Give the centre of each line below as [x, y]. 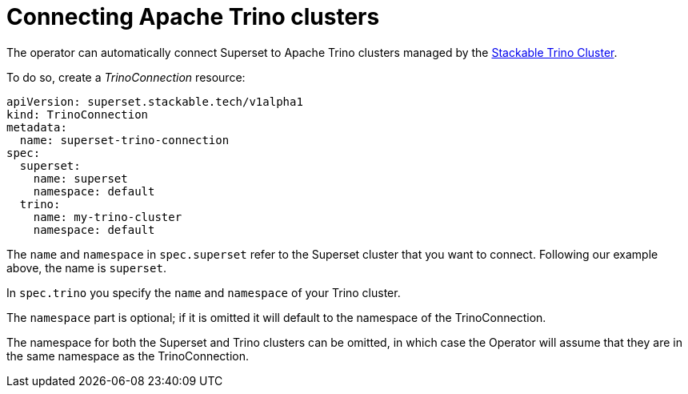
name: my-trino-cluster [108, 217]
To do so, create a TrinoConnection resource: [126, 77]
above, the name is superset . [86, 267]
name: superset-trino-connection [124, 140]
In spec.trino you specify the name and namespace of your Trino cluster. [204, 292]
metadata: [37, 127]
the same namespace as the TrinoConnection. [128, 356]
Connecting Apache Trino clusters [193, 17]
